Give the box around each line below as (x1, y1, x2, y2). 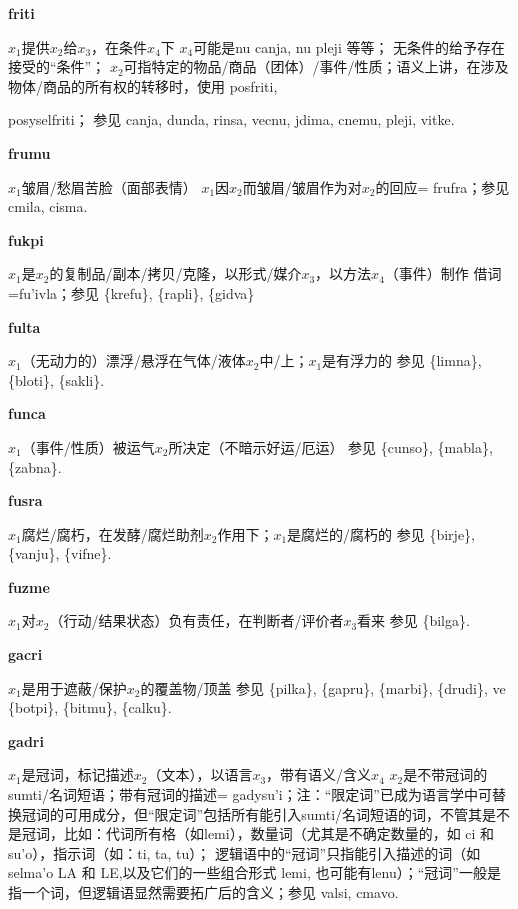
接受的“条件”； (8, 56, 106, 77)
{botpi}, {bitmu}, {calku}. (8, 697, 172, 718)
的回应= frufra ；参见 (375, 176, 510, 197)
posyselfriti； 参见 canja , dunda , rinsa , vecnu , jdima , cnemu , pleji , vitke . (8, 109, 455, 130)
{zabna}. (8, 456, 62, 477)
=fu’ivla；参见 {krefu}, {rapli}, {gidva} (8, 282, 255, 303)
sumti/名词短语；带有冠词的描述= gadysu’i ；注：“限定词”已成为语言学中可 (8, 784, 492, 805)
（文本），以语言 (147, 764, 253, 785)
